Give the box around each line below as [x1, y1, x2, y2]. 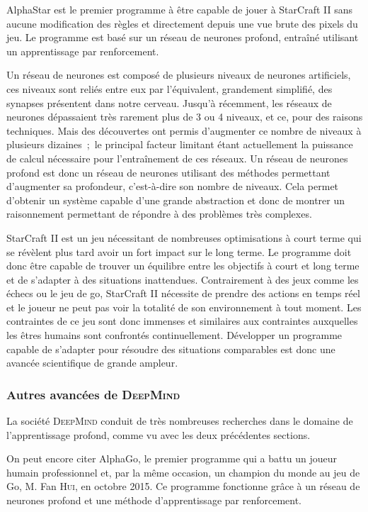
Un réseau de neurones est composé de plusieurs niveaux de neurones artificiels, [6, 67, 351, 82]
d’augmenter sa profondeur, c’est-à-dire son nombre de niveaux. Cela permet [6, 179, 339, 194]
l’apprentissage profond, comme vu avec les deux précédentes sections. [6, 427, 311, 442]
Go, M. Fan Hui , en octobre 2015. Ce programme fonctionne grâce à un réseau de [6, 479, 360, 494]
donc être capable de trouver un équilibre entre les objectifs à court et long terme [6, 258, 360, 273]
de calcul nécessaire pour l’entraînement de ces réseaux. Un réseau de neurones [6, 150, 348, 165]
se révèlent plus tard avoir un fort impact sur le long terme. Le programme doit [6, 244, 352, 259]
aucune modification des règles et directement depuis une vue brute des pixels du [6, 16, 358, 30]
